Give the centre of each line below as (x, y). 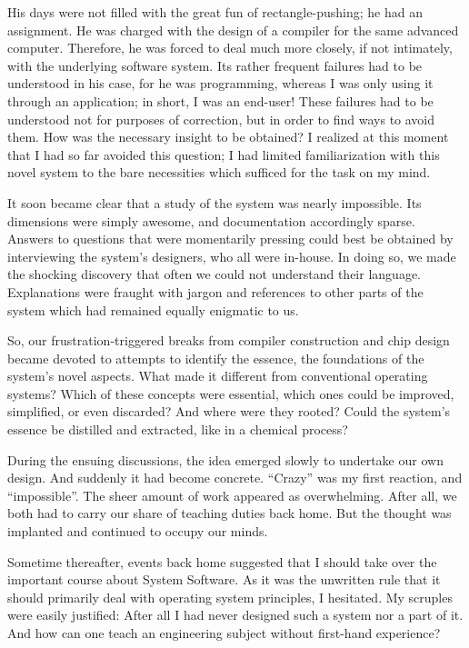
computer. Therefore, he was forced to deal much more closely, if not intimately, (230, 48)
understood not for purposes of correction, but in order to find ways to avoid (221, 119)
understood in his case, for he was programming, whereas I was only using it (220, 83)
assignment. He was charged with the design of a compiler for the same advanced (233, 30)
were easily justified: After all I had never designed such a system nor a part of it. (235, 615)
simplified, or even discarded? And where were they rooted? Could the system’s (229, 411)
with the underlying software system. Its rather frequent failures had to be (215, 65)
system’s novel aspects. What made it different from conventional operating (218, 376)
